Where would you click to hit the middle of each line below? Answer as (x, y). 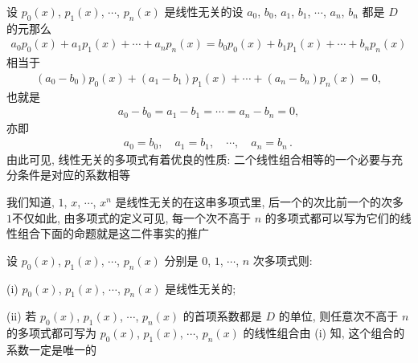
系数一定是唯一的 (51, 349)
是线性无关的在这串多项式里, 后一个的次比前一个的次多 (260, 201)
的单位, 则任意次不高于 (338, 316)
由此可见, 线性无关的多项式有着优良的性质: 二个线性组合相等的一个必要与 (199, 159)
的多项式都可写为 (51, 333)
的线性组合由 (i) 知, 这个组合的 (324, 333)
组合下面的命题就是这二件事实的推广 (113, 233)
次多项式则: (283, 260)
